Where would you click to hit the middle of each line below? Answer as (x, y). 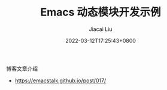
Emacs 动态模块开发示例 (101, 12)
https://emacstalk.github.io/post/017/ (60, 80)
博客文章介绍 (22, 69)
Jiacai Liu (101, 29)
